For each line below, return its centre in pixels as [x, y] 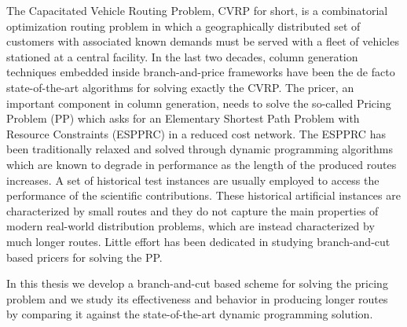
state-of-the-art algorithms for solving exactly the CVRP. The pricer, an [180, 87]
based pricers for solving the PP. [84, 257]
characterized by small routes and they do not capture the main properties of [192, 210]
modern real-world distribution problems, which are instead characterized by [191, 226]
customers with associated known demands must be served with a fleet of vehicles [203, 41]
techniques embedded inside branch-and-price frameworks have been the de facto [201, 72]
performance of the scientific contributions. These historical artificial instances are [203, 195]
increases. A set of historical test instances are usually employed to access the [193, 180]
